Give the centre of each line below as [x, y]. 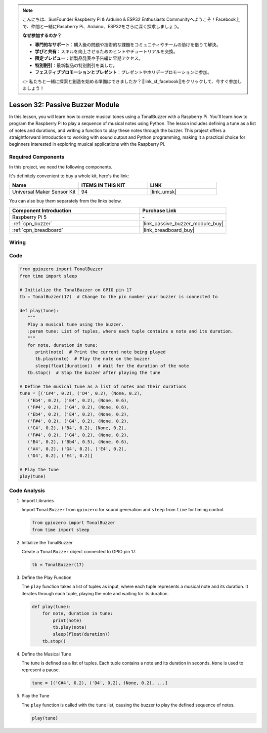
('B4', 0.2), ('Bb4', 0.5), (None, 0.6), [78, 442]
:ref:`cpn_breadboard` [38, 230]
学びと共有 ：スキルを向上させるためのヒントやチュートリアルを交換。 [106, 51]
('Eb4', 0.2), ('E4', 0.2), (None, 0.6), [78, 400]
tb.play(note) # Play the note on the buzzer [93, 359]
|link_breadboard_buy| [168, 230]
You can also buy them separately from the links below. [66, 201]
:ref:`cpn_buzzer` [32, 223]
